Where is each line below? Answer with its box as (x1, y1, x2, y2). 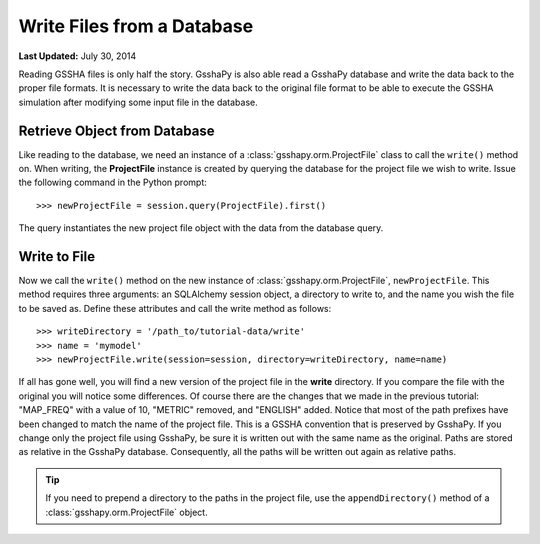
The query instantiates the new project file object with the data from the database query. (18, 222, 384, 234)
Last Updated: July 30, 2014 (18, 50, 137, 62)
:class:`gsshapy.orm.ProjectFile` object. (45, 506, 209, 518)
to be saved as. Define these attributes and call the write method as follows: (18, 302, 332, 314)
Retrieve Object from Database (18, 122, 215, 139)
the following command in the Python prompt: (18, 176, 207, 189)
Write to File (18, 248, 95, 265)
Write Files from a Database (18, 15, 254, 37)
